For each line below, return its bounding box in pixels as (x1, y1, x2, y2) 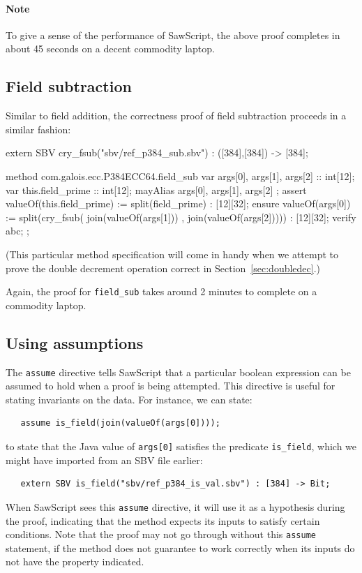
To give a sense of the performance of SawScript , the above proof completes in (6, 27, 340, 42)
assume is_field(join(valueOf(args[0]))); (20, 418, 220, 429)
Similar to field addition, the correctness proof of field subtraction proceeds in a (6, 108, 347, 123)
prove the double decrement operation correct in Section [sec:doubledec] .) (6, 260, 321, 275)
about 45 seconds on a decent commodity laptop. (6, 41, 215, 56)
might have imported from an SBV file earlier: (6, 452, 203, 467)
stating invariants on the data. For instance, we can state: (6, 392, 252, 406)
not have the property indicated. (6, 554, 144, 569)
